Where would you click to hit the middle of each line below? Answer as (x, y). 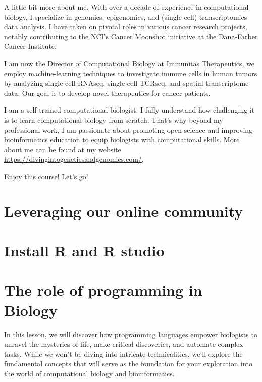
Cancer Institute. (30, 46)
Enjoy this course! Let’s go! (46, 176)
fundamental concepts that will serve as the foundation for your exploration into (128, 364)
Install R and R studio (84, 251)
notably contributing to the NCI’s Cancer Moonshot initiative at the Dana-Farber (131, 36)
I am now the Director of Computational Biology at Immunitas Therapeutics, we (129, 63)
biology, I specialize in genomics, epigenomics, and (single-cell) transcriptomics (126, 16)
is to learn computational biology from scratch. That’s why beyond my (114, 119)
